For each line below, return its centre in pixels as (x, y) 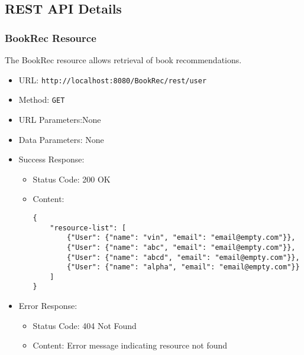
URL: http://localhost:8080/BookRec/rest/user (113, 79)
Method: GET (42, 100)
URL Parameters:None (60, 119)
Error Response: (48, 306)
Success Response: (51, 159)
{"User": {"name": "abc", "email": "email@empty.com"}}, (181, 247)
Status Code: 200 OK (72, 179)
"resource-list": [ (88, 228)
